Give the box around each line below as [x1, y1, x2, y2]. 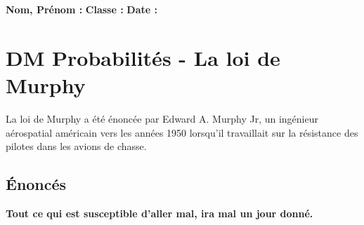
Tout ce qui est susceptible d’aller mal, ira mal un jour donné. [6, 205, 313, 220]
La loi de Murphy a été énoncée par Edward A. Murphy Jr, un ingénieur [6, 111, 318, 125]
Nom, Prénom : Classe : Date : [6, 2, 157, 16]
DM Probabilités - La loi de [6, 43, 280, 71]
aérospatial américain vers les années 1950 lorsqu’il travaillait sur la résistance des [6, 125, 358, 139]
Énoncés [6, 173, 67, 195]
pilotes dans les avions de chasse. [6, 139, 147, 154]
